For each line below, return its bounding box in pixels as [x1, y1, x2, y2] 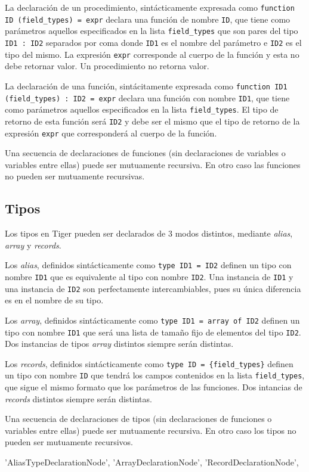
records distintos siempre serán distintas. [5, 392, 152, 405]
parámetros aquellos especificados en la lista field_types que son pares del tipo [5, 24, 298, 37]
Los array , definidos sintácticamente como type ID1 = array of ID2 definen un [5, 313, 300, 326]
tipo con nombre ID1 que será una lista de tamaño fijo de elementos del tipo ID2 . [5, 325, 301, 338]
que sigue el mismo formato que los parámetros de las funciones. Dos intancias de [5, 381, 302, 393]
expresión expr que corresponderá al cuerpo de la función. [5, 126, 217, 139]
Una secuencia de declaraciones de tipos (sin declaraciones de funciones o [5, 412, 272, 425]
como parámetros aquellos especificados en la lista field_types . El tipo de [5, 103, 279, 116]
